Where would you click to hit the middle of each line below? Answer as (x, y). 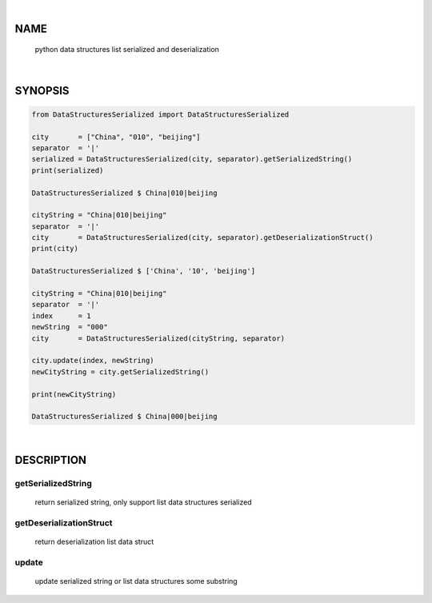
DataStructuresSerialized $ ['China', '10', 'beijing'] (144, 271)
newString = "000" (70, 327)
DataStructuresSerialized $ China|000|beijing (124, 417)
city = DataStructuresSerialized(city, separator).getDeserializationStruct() (202, 238)
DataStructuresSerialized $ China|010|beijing (124, 193)
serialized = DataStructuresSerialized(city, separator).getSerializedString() (192, 159)
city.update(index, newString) (93, 361)
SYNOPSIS (42, 91)
